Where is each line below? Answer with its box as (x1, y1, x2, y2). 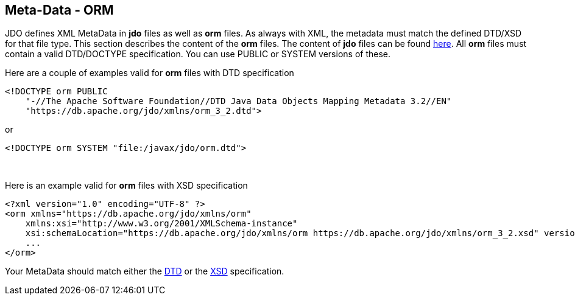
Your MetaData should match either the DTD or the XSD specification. (5, 266, 284, 277)
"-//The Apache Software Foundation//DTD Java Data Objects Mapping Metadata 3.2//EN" (25, 96, 452, 106)
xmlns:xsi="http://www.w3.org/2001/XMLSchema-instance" (25, 218, 298, 229)
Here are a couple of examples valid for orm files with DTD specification (5, 68, 294, 78)
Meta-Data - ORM (5, 2, 114, 18)
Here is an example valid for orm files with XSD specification (5, 180, 248, 191)
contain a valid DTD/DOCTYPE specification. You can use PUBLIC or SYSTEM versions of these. (5, 49, 391, 60)
